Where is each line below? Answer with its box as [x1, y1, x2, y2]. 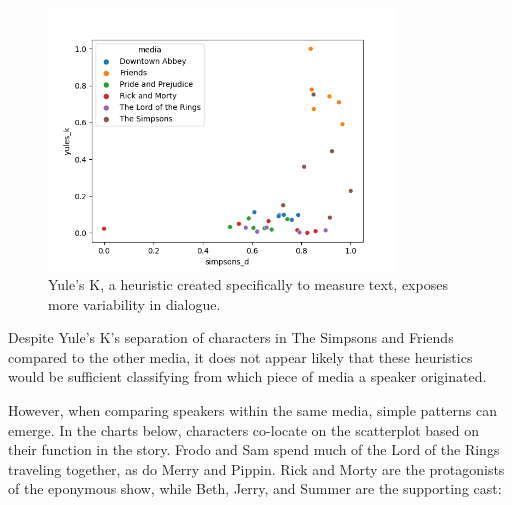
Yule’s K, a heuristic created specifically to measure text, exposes [48, 274, 448, 295]
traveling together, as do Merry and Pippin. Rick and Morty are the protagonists [8, 458, 505, 479]
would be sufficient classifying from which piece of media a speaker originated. [8, 366, 487, 387]
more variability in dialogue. [48, 293, 221, 314]
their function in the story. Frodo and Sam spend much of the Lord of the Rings [8, 439, 500, 460]
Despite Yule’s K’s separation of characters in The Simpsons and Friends [8, 327, 454, 348]
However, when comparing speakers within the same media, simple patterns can [8, 400, 497, 421]
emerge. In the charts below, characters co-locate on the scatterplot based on [8, 419, 479, 440]
